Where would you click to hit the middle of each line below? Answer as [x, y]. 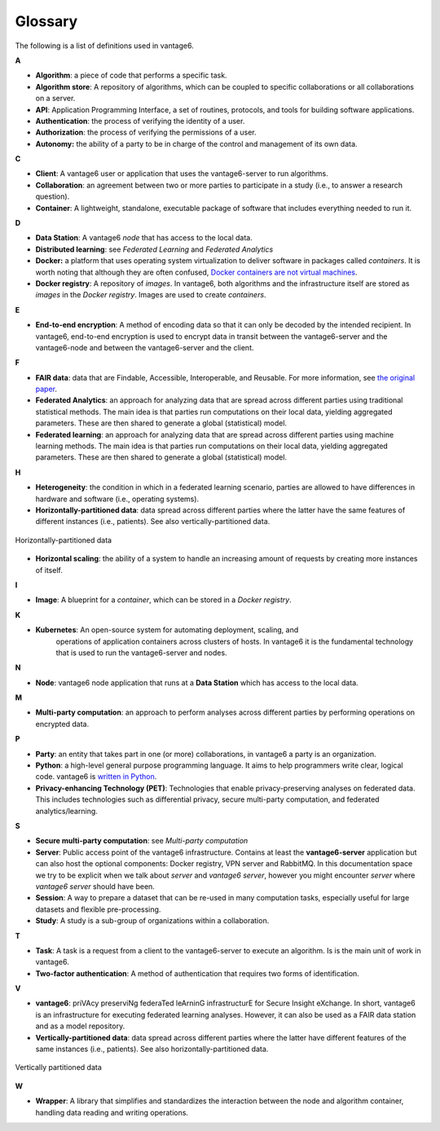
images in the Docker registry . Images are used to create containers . [151, 295]
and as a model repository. [80, 1026]
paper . [46, 389]
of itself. [49, 570]
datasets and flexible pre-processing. [98, 909]
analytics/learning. [66, 811]
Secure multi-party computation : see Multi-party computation [142, 841]
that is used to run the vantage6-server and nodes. [141, 653]
